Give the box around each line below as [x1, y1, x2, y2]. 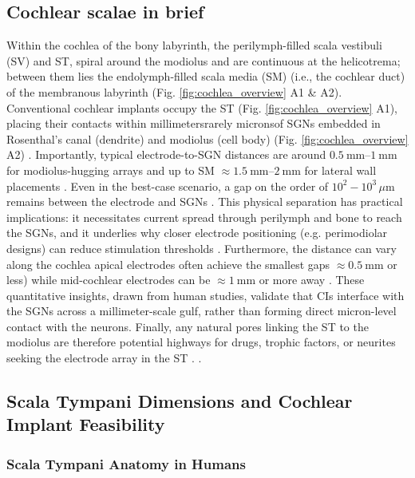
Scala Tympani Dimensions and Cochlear [6, 389, 353, 413]
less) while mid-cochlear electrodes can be [6, 271, 211, 288]
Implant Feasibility [6, 412, 165, 437]
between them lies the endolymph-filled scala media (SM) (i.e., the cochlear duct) [6, 68, 405, 85]
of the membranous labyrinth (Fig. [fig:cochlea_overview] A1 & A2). [6, 83, 342, 100]
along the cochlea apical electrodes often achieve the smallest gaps [6, 255, 330, 272]
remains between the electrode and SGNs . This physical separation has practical [6, 193, 403, 210]
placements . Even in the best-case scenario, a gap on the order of [6, 177, 329, 194]
